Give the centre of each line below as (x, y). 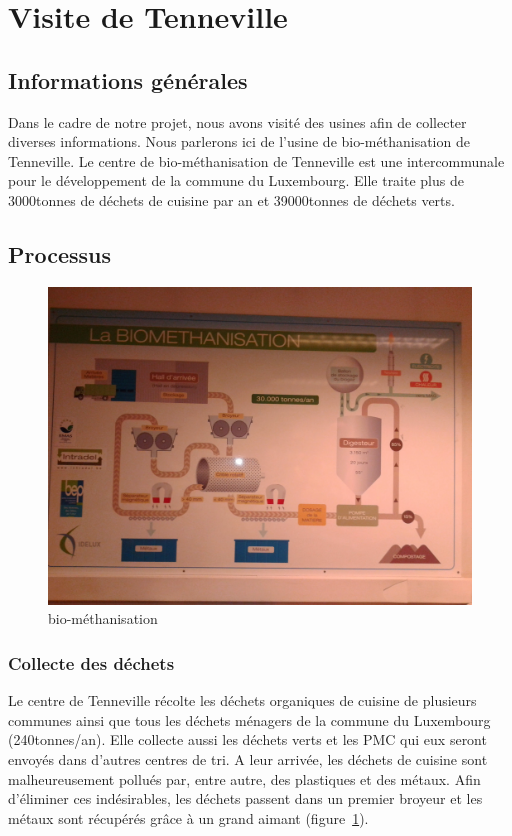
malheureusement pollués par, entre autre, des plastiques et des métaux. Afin (244, 778)
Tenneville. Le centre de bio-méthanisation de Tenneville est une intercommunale (256, 160)
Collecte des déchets (91, 662)
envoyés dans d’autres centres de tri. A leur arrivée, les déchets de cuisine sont (248, 758)
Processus (60, 253)
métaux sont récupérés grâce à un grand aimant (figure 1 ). (188, 817)
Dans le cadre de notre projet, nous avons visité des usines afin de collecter (237, 121)
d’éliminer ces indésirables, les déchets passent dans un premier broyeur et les (245, 798)
